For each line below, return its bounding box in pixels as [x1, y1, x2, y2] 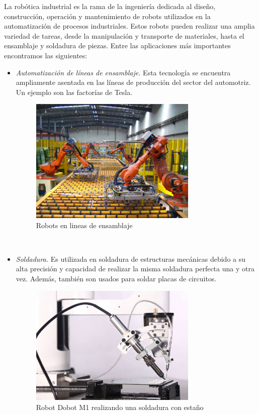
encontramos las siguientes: [4, 50, 88, 60]
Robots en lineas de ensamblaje [36, 220, 133, 230]
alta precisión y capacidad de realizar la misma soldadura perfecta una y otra [16, 263, 254, 274]
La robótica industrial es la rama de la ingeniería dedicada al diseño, [4, 1, 216, 11]
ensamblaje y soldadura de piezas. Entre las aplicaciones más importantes [4, 40, 231, 51]
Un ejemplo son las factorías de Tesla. [16, 86, 133, 97]
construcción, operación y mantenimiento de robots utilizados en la [4, 11, 211, 21]
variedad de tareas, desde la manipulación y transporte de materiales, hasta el [4, 30, 244, 41]
